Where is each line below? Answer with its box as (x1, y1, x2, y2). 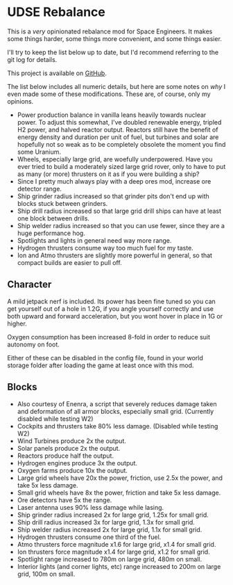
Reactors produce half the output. (17, 451, 114, 460)
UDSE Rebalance (7, 4, 106, 20)
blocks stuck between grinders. (17, 199, 108, 207)
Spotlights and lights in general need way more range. (17, 236, 172, 244)
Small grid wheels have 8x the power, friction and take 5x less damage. (17, 488, 221, 497)
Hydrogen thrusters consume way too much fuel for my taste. (17, 243, 194, 252)
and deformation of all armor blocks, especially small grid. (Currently (17, 407, 214, 415)
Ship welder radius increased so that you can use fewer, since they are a (17, 221, 225, 230)
